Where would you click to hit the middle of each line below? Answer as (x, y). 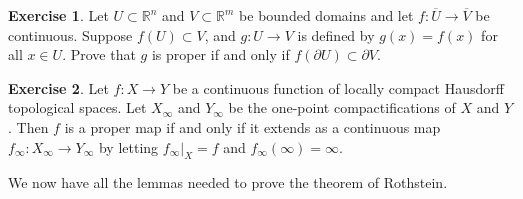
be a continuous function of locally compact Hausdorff (338, 87)
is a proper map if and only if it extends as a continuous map (252, 126)
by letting (128, 146)
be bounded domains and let (326, 15)
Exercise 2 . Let (58, 87)
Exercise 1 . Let (58, 15)
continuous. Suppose (70, 34)
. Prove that (99, 54)
